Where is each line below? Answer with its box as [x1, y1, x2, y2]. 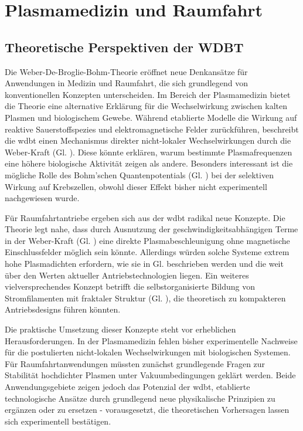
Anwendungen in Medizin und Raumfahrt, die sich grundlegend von [5, 77, 248, 89]
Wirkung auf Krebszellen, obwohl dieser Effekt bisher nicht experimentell [5, 180, 267, 192]
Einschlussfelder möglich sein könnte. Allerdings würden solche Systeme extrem [5, 246, 290, 258]
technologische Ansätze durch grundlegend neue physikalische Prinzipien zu [5, 392, 275, 404]
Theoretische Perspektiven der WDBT [5, 38, 244, 56]
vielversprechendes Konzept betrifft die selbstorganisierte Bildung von [5, 280, 255, 293]
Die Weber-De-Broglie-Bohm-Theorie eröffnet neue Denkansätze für [5, 65, 248, 77]
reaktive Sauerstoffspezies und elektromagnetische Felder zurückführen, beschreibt [5, 123, 299, 135]
